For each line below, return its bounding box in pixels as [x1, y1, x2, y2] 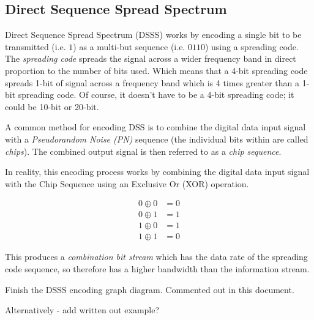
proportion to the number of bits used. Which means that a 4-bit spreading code [5, 64, 308, 76]
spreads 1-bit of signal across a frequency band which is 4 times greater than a [5, 76, 299, 89]
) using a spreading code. [204, 40, 299, 53]
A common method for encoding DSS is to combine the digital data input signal [5, 121, 306, 133]
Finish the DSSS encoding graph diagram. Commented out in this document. [5, 283, 294, 296]
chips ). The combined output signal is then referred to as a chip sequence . [5, 144, 282, 157]
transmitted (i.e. [5, 40, 66, 53]
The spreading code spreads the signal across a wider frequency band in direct [5, 52, 296, 65]
